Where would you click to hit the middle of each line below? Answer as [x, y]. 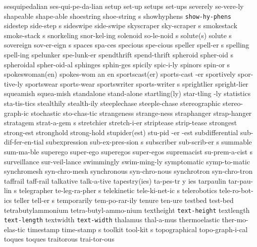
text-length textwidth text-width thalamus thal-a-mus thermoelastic [112, 220]
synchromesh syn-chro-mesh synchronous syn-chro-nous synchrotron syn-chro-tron [128, 171]
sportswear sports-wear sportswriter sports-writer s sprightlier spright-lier [137, 83]
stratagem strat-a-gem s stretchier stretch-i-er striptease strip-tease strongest [121, 123]
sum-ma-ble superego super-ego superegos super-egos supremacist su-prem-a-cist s [128, 151]
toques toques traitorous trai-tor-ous [59, 239]
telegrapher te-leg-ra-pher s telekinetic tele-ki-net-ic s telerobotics [118, 190]
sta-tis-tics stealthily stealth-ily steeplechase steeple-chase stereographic [112, 103]
